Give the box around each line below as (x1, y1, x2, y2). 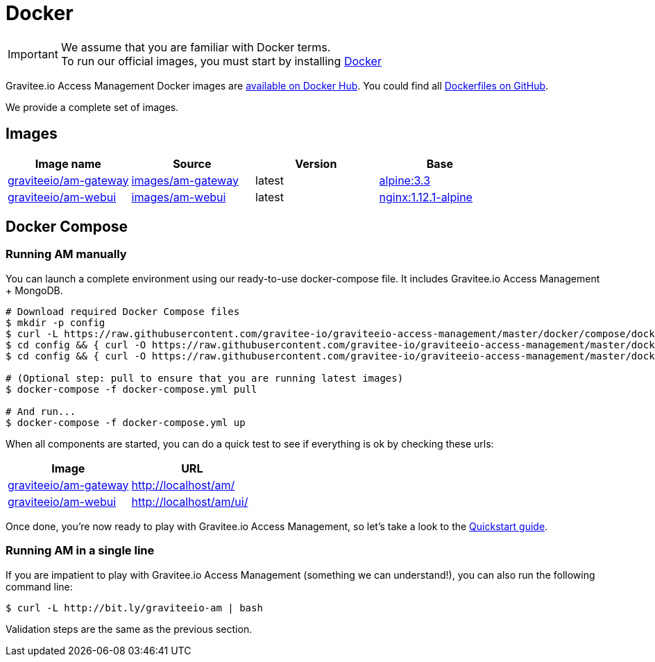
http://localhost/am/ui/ (131, 494, 248, 509)
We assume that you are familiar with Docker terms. (60, 40, 331, 54)
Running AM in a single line (6, 543, 155, 558)
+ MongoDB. (6, 284, 63, 296)
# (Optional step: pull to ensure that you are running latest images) (6, 372, 404, 384)
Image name (35, 156, 101, 171)
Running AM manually (6, 247, 127, 262)
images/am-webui (131, 189, 226, 204)
